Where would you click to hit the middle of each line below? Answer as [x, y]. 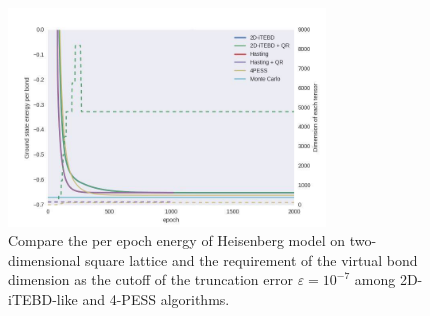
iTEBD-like [43, 299]
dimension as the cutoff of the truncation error [150, 279]
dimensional [44, 259]
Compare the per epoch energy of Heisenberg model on [176, 240]
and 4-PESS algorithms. [156, 299]
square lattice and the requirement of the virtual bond [251, 259]
